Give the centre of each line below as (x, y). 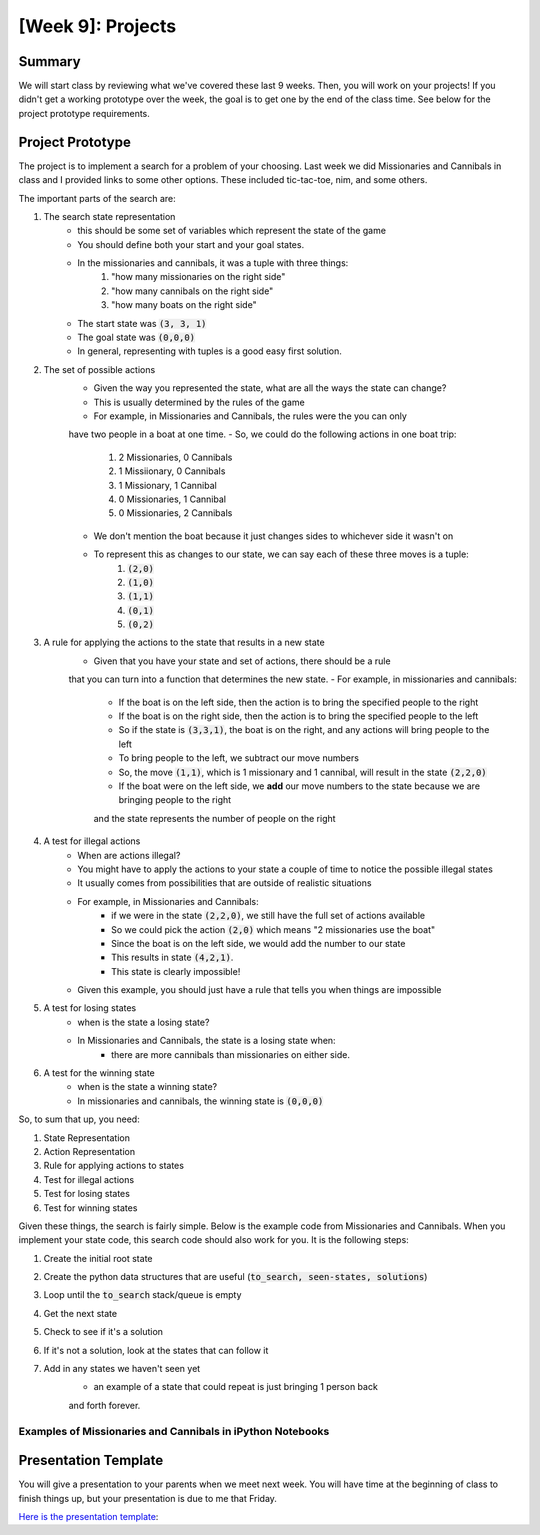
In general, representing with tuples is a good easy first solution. (209, 351)
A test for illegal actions (92, 841)
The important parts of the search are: (97, 198)
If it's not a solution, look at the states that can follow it (156, 1350)
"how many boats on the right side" (184, 305)
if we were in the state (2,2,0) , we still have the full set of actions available (268, 916)
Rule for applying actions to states (114, 1166)
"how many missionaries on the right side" (198, 277)
